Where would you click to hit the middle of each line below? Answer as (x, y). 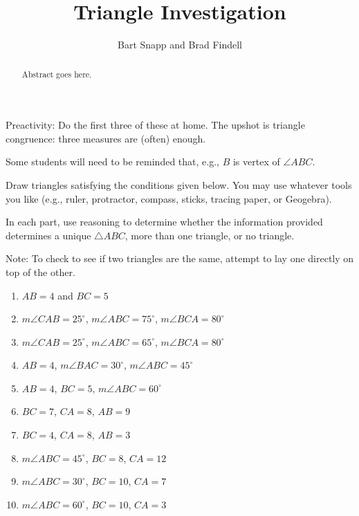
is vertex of (256, 162)
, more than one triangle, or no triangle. (210, 235)
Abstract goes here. (57, 74)
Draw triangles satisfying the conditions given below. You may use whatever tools (179, 184)
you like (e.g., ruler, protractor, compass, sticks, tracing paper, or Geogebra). (169, 198)
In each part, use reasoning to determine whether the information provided (164, 222)
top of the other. (40, 271)
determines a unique (48, 235)
